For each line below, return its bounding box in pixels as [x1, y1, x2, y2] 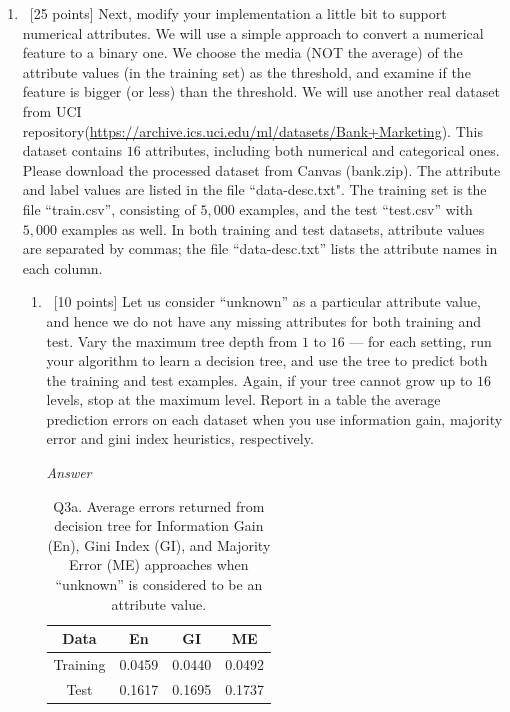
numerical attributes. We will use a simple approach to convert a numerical [22, 22, 484, 43]
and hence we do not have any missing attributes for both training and [46, 310, 481, 331]
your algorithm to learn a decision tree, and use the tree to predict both [46, 350, 488, 371]
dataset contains [22, 140, 123, 161]
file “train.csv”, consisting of [22, 198, 196, 219]
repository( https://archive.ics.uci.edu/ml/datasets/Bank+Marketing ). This [22, 120, 483, 141]
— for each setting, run [349, 330, 492, 351]
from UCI [22, 100, 82, 121]
